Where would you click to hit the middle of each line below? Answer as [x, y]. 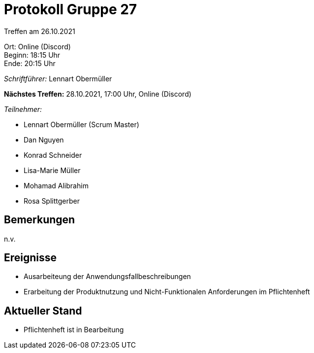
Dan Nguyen [44, 140]
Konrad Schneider [53, 155]
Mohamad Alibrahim [56, 185]
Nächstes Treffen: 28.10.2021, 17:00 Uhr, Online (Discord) [98, 94]
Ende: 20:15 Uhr [30, 63]
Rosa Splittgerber [52, 201]
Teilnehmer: [23, 109]
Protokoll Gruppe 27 [71, 9]
